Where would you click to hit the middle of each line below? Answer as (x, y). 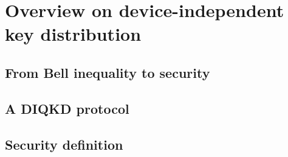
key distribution (73, 34)
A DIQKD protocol (67, 108)
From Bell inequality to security (108, 72)
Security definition (64, 144)
